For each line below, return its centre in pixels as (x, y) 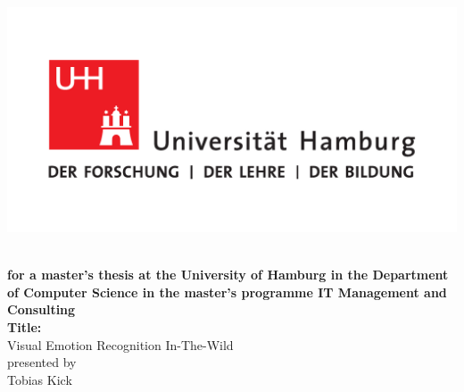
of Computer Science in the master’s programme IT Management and (227, 292)
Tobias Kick (40, 379)
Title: (25, 326)
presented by (42, 362)
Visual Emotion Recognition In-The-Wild (120, 344)
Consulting (41, 309)
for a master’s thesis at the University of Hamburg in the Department (228, 275)
